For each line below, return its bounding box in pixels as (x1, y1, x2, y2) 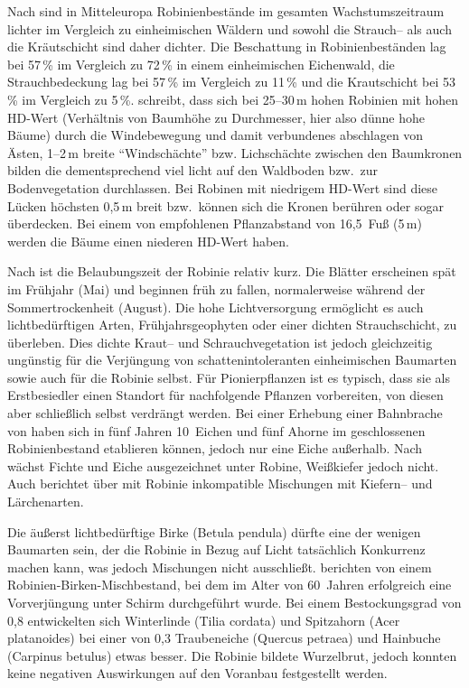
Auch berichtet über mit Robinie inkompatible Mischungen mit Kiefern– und (7, 474, 433, 493)
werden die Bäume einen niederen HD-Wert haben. (7, 231, 290, 250)
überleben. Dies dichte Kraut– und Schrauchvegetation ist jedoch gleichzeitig (7, 332, 433, 351)
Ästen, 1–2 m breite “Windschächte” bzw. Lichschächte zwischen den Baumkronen (7, 143, 463, 162)
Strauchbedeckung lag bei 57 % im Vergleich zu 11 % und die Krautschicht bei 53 (7, 72, 456, 91)
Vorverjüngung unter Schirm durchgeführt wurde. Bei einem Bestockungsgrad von (7, 593, 462, 611)
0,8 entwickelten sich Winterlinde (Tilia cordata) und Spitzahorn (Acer (7, 610, 400, 629)
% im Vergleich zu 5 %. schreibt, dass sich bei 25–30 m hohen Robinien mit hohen (7, 89, 459, 108)
